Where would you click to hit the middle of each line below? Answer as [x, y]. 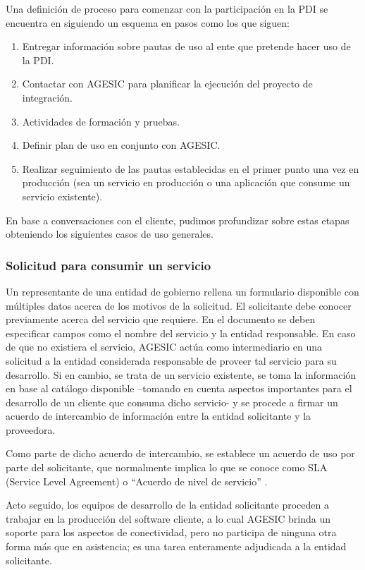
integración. [48, 97]
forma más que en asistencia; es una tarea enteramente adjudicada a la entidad [176, 546]
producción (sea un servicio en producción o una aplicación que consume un [186, 182]
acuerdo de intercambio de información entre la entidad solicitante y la [159, 416]
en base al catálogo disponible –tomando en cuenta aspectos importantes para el [179, 388]
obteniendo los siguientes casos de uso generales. [110, 234]
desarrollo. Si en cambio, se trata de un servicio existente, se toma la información [181, 374]
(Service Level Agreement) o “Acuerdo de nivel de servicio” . [137, 481]
